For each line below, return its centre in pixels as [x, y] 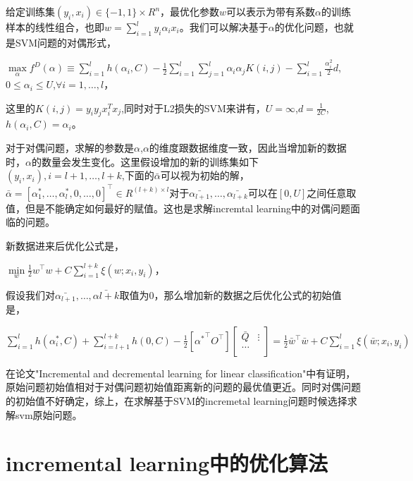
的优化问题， [304, 27]
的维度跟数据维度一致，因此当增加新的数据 [248, 148]
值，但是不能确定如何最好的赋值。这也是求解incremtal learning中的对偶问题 [178, 208]
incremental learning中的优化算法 [167, 463]
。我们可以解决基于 [224, 27]
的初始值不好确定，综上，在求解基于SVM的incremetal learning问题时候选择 [177, 400]
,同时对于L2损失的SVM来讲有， [193, 108]
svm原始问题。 [49, 414]
